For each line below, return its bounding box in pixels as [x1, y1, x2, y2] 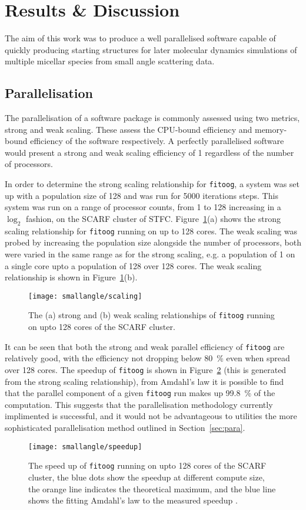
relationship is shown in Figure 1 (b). [5, 271, 138, 283]
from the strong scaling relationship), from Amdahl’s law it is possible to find [5, 375, 284, 387]
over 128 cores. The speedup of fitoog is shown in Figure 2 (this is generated [5, 363, 287, 375]
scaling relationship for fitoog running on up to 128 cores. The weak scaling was [5, 224, 297, 237]
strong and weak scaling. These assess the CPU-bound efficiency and [5, 123, 252, 135]
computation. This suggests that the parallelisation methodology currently [5, 398, 273, 410]
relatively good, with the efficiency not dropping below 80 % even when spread [5, 352, 290, 364]
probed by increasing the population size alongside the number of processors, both [5, 236, 301, 249]
